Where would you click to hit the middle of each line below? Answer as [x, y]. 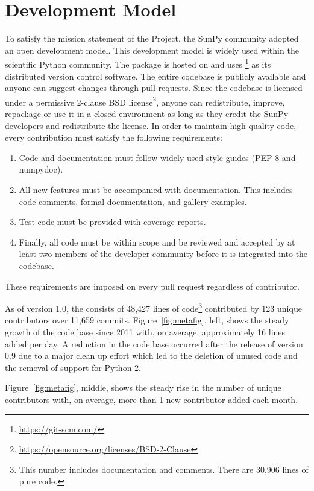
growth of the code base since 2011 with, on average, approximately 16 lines [145, 331]
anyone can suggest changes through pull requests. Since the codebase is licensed [154, 88]
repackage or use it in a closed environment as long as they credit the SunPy [147, 113]
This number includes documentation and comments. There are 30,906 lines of [164, 469]
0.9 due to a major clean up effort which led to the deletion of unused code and [151, 356]
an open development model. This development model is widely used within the [152, 50]
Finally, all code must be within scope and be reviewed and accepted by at [157, 242]
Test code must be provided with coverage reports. [112, 222]
